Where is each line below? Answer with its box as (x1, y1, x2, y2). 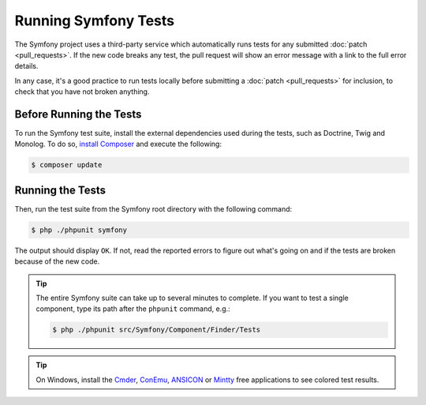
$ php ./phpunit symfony (31, 225, 128, 234)
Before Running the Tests (14, 107, 142, 121)
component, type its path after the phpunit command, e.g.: (35, 304, 230, 313)
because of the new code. (14, 257, 100, 266)
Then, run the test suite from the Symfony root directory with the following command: (14, 204, 293, 213)
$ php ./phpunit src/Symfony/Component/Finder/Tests (52, 325, 261, 335)
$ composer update (31, 160, 103, 170)
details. (14, 62, 39, 71)
